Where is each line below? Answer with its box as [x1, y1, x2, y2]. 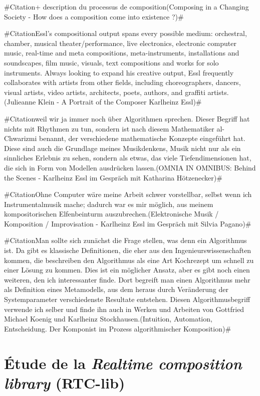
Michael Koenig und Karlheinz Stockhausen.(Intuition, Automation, [4, 313, 212, 324]
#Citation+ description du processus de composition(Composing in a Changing [4, 1, 249, 11]
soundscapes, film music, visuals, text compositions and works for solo [4, 57, 219, 67]
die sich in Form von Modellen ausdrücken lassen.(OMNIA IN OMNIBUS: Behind [4, 162, 256, 172]
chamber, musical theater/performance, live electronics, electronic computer [4, 37, 236, 48]
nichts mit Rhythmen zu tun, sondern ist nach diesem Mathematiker [4, 123, 214, 133]
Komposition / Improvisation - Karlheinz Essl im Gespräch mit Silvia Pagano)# [4, 218, 251, 228]
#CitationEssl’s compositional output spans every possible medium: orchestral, [4, 28, 247, 38]
